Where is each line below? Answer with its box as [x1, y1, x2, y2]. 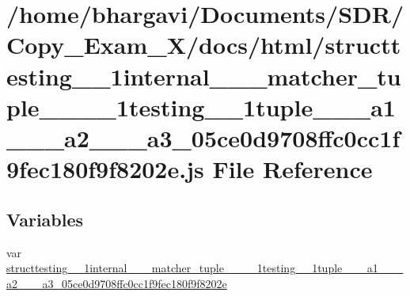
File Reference [212, 153, 373, 185]
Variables [6, 207, 84, 231]
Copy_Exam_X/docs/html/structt [6, 28, 401, 61]
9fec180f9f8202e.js [6, 153, 204, 185]
